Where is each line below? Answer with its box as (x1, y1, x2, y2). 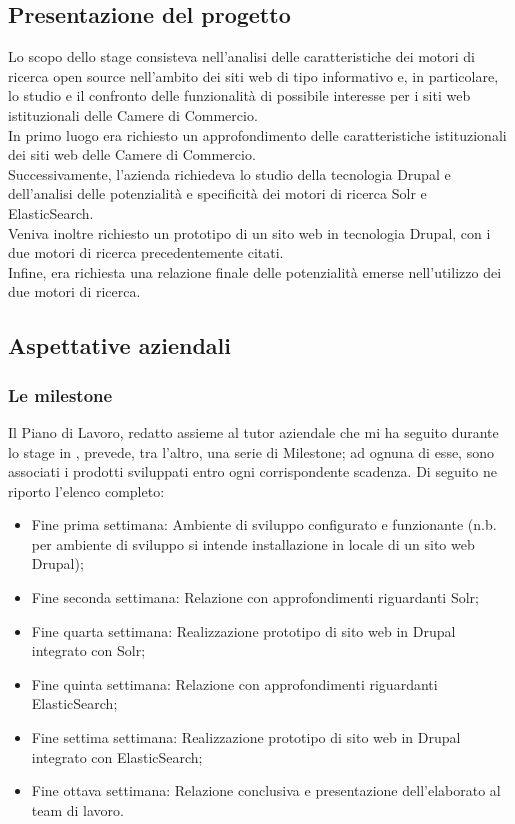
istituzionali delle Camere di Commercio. (8, 104, 258, 125)
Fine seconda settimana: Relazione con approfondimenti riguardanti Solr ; (31, 587, 480, 608)
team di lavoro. (31, 799, 125, 820)
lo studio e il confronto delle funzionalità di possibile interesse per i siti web (8, 85, 471, 106)
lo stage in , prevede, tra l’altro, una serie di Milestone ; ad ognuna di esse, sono (8, 441, 494, 462)
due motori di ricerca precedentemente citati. (8, 242, 284, 263)
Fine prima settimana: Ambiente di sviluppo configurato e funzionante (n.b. (31, 514, 497, 535)
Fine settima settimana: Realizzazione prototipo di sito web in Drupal (31, 727, 461, 748)
